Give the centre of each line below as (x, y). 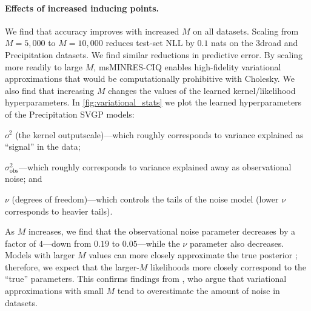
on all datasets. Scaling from (246, 31)
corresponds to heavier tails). (59, 211)
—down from (67, 243)
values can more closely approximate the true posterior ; (193, 255)
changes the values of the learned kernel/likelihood (202, 90)
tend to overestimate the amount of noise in (199, 291)
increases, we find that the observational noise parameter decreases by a (162, 231)
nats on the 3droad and (255, 43)
